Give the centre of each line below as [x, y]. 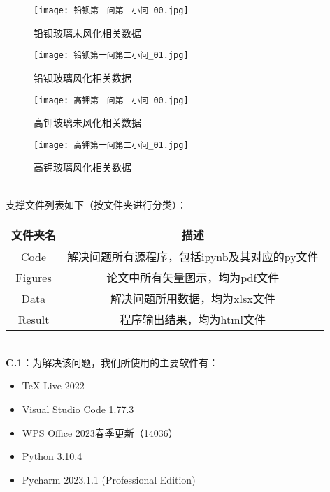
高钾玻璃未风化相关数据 [87, 122]
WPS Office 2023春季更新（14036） [100, 432]
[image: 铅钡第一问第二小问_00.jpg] [111, 10]
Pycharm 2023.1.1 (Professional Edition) [109, 479]
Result [34, 319]
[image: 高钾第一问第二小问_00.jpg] [111, 100]
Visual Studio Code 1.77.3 [78, 409]
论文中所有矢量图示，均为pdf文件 [193, 278]
